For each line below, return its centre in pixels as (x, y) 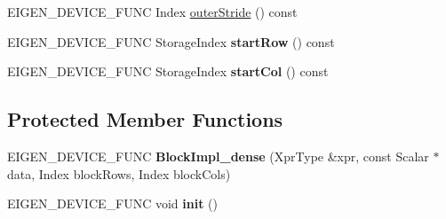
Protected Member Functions (145, 119)
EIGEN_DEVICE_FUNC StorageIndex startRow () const (171, 41)
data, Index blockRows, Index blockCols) (119, 173)
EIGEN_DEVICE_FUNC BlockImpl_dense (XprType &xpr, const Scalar (218, 156)
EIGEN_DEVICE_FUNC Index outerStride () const (152, 12)
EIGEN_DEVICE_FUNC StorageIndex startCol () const (168, 71)
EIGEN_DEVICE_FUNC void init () (112, 203)
